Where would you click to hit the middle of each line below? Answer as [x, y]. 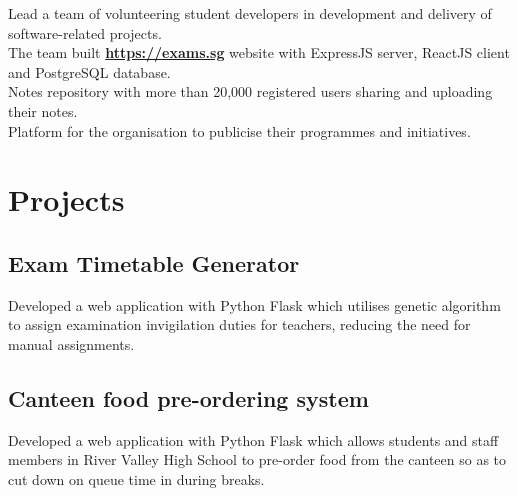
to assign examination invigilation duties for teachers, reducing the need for [239, 324]
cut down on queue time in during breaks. [136, 478]
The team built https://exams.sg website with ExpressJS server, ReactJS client [259, 52]
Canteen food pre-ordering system [188, 397]
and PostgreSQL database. [89, 71]
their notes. [43, 110]
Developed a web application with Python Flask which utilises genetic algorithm [254, 304]
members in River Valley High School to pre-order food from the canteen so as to [257, 459]
